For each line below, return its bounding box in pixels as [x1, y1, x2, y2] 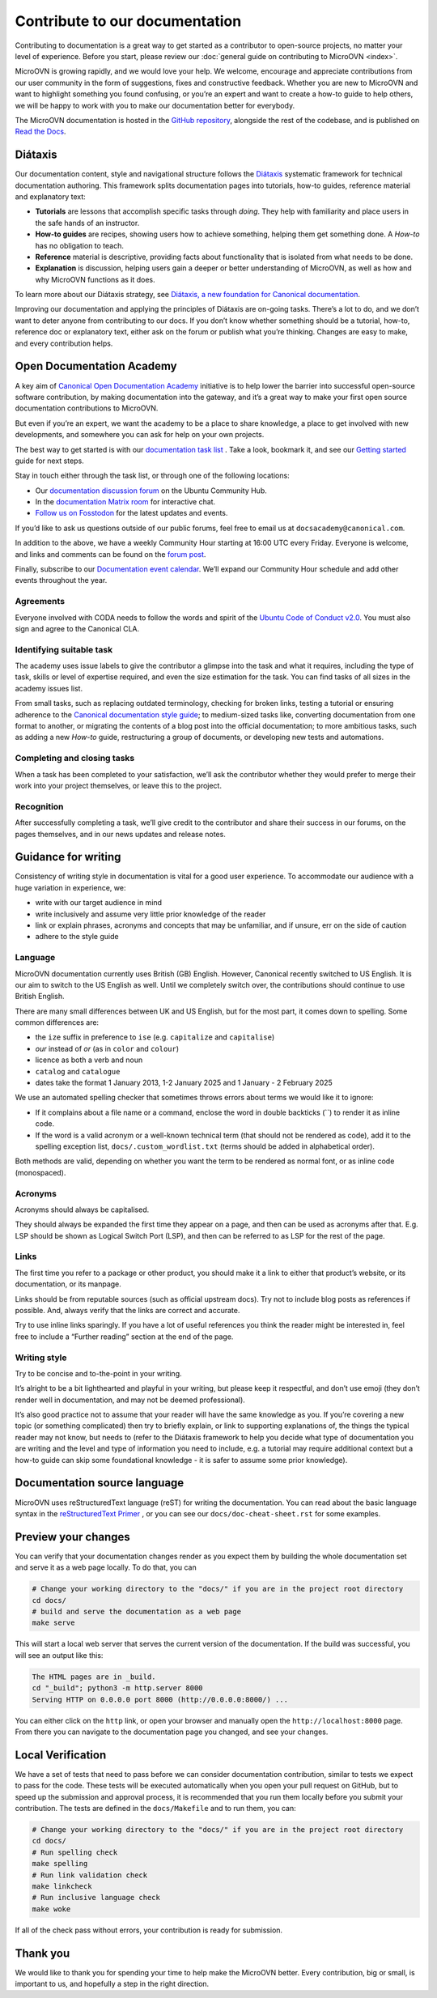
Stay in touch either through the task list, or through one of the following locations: [15, 470, 291, 481]
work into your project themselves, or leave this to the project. [15, 780, 223, 790]
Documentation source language [15, 1476, 185, 1490]
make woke [32, 1904, 71, 1914]
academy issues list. [15, 683, 83, 693]
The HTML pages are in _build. [32, 1672, 157, 1681]
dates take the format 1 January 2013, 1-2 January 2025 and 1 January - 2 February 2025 [35, 1078, 333, 1088]
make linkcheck [32, 1881, 92, 1890]
